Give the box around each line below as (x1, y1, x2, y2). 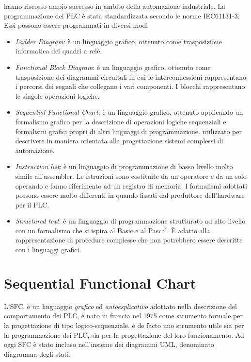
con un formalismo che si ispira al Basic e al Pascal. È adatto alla (15, 225, 210, 235)
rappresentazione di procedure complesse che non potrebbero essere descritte (15, 235, 243, 245)
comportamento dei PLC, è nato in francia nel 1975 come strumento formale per (4, 310, 243, 321)
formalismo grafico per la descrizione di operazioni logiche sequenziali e (15, 116, 226, 126)
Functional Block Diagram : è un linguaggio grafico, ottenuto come (15, 62, 211, 72)
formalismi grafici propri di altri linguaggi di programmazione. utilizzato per (15, 126, 242, 136)
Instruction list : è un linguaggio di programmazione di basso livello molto (15, 161, 233, 172)
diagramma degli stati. (4, 348, 71, 359)
